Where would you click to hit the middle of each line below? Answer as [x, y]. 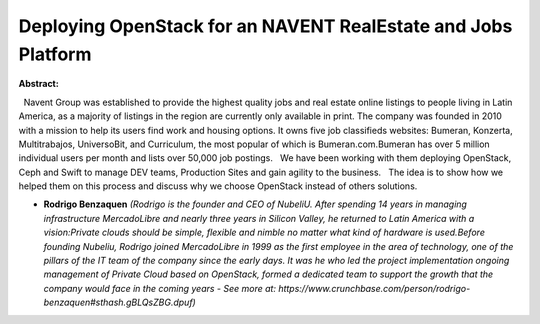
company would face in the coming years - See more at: [160, 288]
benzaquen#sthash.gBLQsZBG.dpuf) [120, 302]
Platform [55, 54]
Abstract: [38, 84]
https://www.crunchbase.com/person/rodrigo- [374, 288]
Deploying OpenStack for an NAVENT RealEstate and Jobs [265, 26]
